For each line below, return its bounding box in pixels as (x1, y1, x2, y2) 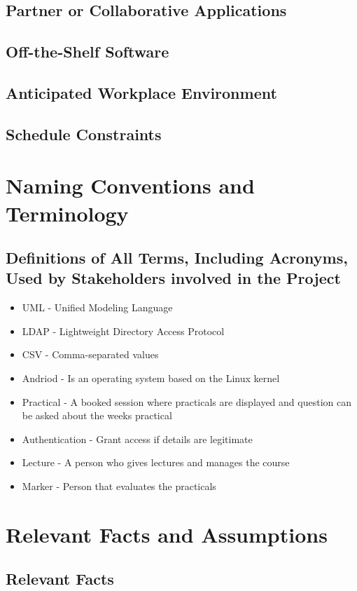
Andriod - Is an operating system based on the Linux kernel (22, 371, 280, 386)
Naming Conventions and (6, 171, 255, 200)
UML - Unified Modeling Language (22, 300, 173, 315)
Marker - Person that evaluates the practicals (22, 479, 216, 494)
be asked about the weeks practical (22, 408, 172, 423)
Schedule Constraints (6, 123, 162, 144)
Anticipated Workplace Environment (6, 81, 277, 103)
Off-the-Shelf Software (6, 41, 169, 62)
